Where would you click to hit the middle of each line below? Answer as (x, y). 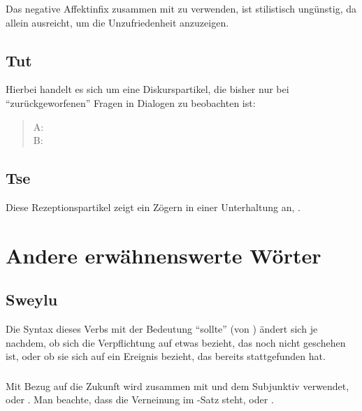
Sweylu (32, 300)
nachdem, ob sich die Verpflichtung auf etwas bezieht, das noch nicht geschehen (176, 342)
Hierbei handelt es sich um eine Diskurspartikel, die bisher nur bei (147, 89)
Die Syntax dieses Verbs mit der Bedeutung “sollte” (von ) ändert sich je (162, 329)
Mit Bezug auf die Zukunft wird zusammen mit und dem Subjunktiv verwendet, (178, 385)
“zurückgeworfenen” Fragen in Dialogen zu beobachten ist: (131, 102)
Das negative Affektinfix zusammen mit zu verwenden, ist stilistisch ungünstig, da (181, 8)
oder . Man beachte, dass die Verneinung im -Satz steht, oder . (140, 399)
